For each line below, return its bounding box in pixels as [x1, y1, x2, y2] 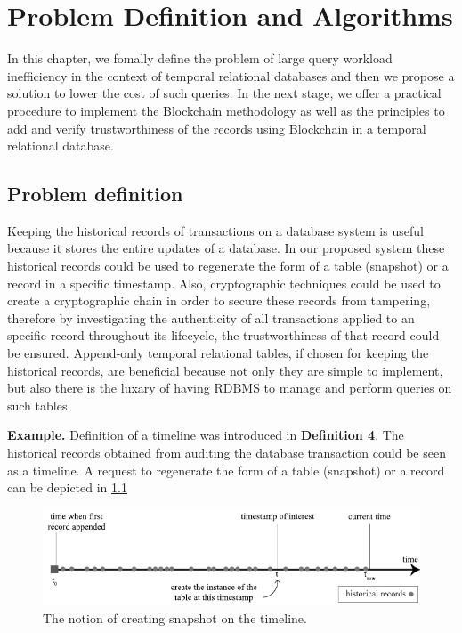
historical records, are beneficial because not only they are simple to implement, [7, 361, 443, 379]
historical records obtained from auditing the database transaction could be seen [7, 443, 446, 462]
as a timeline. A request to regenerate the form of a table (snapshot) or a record [7, 460, 445, 479]
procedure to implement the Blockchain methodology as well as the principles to [7, 101, 445, 119]
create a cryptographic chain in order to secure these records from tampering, [7, 291, 431, 310]
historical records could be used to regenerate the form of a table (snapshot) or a [7, 256, 449, 275]
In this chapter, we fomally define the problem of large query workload [7, 49, 393, 68]
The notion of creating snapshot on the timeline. [43, 608, 307, 627]
